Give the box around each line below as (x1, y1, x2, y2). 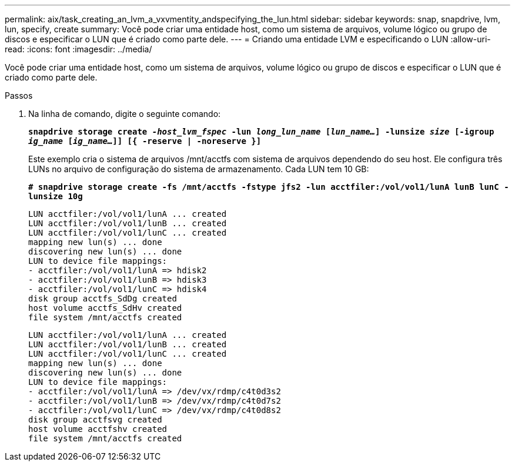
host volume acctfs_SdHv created (28, 303, 182, 313)
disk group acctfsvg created (28, 415, 162, 424)
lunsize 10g (28, 192, 83, 201)
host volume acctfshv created (28, 424, 168, 434)
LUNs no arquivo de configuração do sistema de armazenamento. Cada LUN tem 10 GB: (28, 164, 369, 174)
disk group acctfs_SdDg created (28, 294, 177, 303)
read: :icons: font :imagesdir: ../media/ (5, 44, 152, 54)
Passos (5, 90, 33, 100)
